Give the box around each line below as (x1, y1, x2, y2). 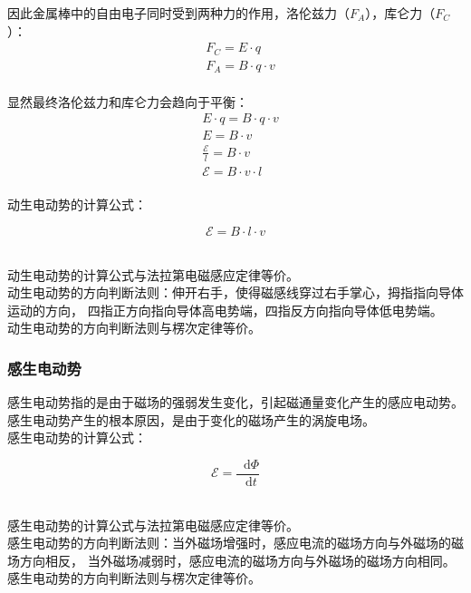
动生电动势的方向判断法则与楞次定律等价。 (7, 318, 261, 337)
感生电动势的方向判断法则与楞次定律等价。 (7, 569, 261, 588)
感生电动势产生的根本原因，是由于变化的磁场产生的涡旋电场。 (7, 410, 375, 429)
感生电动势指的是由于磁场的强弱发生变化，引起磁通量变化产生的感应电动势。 (7, 393, 464, 412)
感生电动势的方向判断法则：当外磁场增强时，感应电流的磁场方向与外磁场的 (7, 533, 451, 552)
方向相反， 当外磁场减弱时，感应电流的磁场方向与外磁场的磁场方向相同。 (19, 550, 456, 569)
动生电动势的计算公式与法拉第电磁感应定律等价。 (7, 265, 299, 284)
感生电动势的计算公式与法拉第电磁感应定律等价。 (7, 515, 299, 534)
